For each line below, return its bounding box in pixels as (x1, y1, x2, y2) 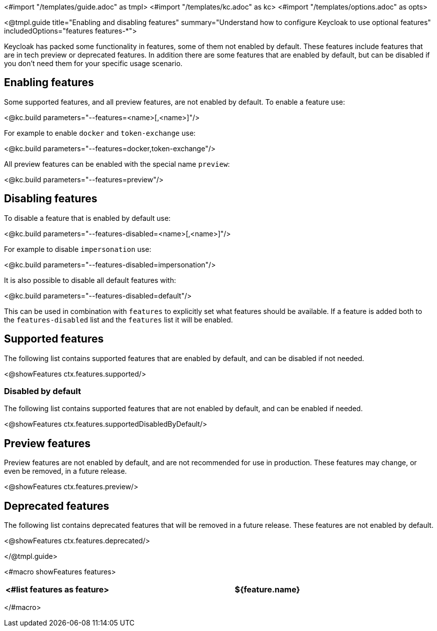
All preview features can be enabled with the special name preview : (4, 159, 230, 168)
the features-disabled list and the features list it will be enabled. (4, 315, 233, 324)
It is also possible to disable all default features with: (4, 275, 176, 284)
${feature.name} (234, 584, 300, 594)
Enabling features (4, 76, 94, 89)
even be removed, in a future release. (4, 467, 127, 476)
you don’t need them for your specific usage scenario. (4, 59, 182, 68)
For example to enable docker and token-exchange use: (4, 128, 196, 137)
